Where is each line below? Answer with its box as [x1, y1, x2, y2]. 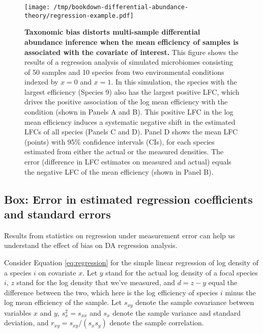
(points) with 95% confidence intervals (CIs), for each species [24, 136, 215, 147]
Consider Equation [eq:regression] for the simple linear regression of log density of [4, 257, 258, 267]
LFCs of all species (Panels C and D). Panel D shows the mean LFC [24, 126, 238, 137]
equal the [208, 277, 238, 288]
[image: [24, 4, 50, 11]
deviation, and [4, 317, 49, 328]
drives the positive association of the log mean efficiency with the [24, 96, 228, 107]
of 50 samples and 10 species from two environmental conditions [24, 66, 224, 77]
